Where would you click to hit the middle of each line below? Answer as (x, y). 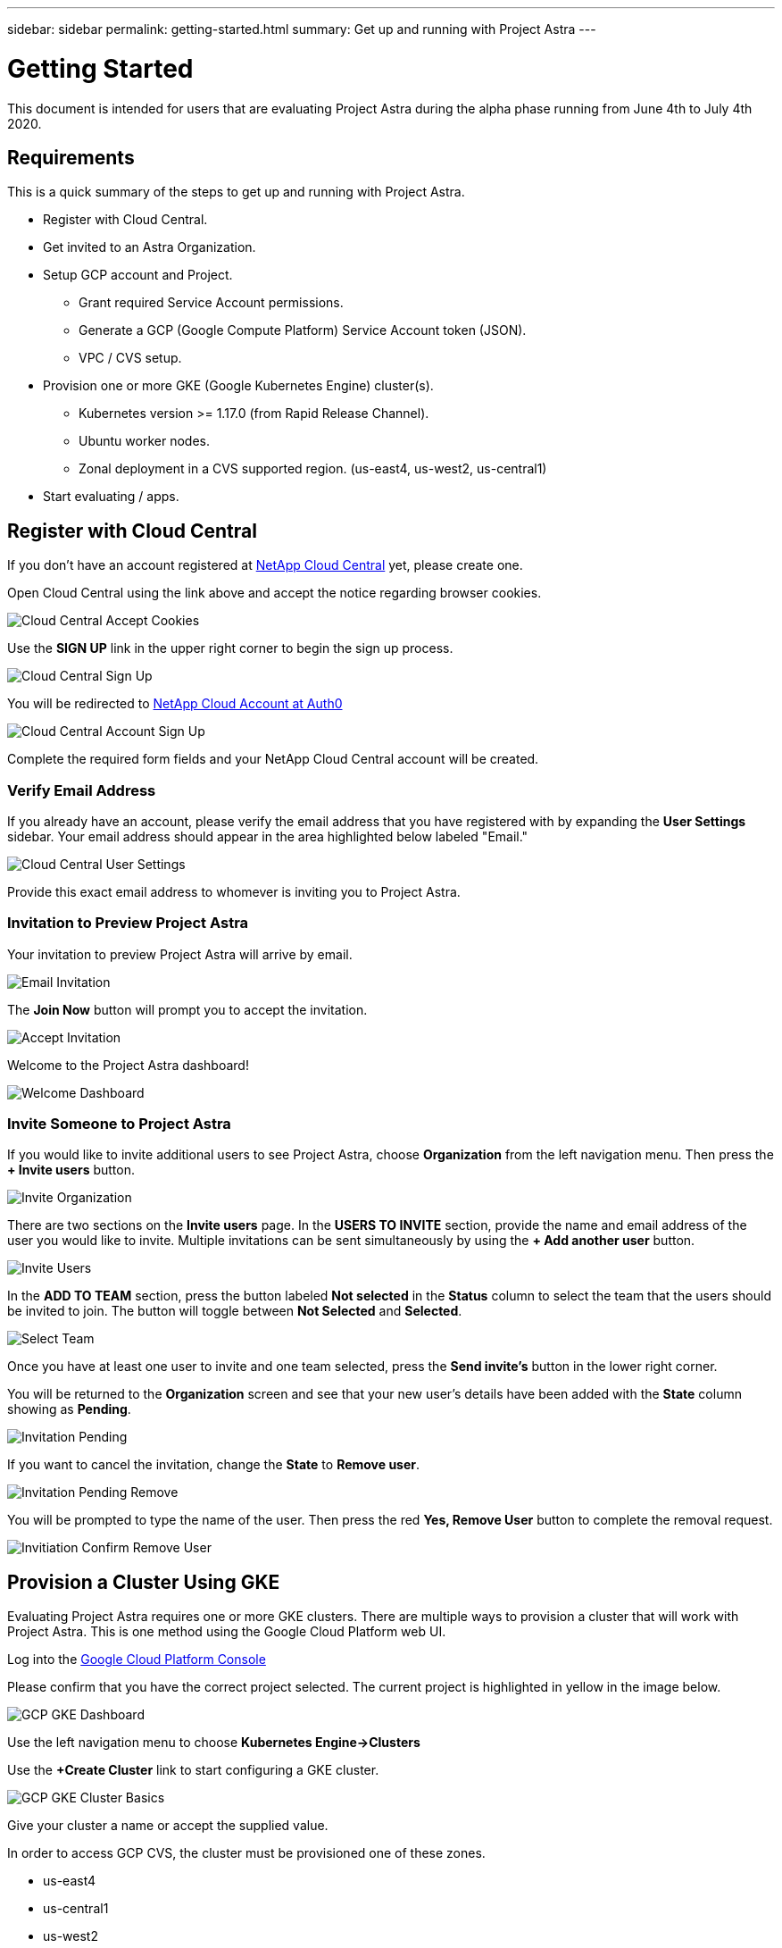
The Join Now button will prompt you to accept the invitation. (187, 1009)
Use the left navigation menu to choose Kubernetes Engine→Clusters (214, 1743)
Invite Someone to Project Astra (119, 1124)
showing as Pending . (69, 1409)
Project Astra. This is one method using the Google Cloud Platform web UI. (227, 1632)
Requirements (71, 157)
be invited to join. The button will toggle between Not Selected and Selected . (235, 1311)
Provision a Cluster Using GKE (144, 1582)
